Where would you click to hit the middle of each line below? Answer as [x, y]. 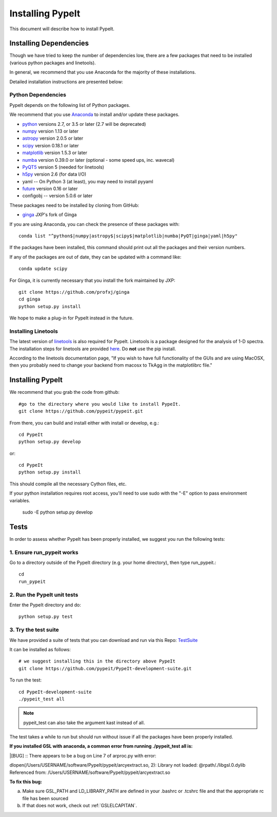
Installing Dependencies [49, 43]
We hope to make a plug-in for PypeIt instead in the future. [72, 318]
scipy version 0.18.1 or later [51, 145]
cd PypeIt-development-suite [55, 692]
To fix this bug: [26, 782]
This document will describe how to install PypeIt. [62, 29]
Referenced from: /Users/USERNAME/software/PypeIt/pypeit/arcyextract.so [90, 772]
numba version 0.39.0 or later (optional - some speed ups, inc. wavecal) [98, 160]
